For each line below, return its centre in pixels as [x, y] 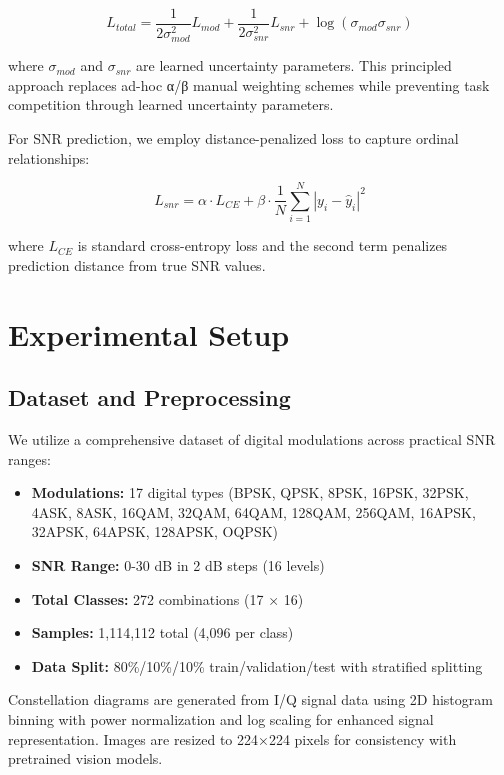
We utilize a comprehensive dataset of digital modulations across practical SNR [252, 439]
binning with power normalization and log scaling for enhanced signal [221, 718]
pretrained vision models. [85, 758]
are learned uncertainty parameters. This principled [294, 65]
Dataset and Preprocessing [149, 397]
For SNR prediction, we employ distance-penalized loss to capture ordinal [233, 137]
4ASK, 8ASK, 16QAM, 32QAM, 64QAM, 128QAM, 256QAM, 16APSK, [253, 511]
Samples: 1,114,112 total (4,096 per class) [162, 632]
